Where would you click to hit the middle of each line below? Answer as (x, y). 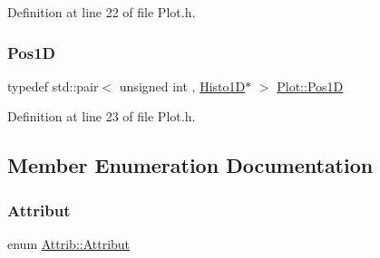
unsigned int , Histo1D (182, 86)
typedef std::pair (53, 86)
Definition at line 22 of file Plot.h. (102, 12)
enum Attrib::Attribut (69, 244)
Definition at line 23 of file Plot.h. (102, 116)
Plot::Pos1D (310, 86)
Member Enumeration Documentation (190, 165)
